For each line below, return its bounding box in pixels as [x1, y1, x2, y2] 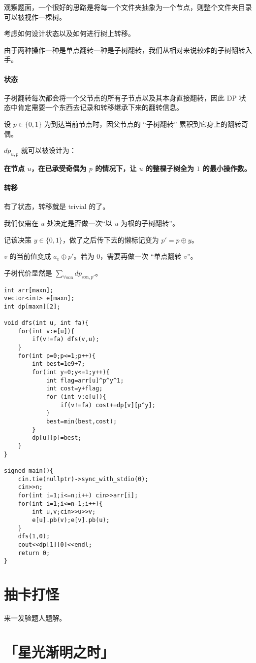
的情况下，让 [95, 163, 137, 173]
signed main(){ [4, 467, 54, 474]
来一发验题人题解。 [4, 612, 66, 623]
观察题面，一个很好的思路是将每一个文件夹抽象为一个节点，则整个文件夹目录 [4, 2, 252, 12]
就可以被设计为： [21, 145, 76, 155]
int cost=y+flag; [46, 385, 103, 392]
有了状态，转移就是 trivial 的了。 [4, 201, 110, 211]
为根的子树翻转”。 [121, 217, 179, 228]
